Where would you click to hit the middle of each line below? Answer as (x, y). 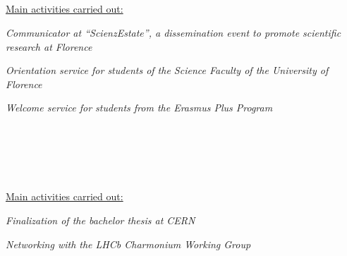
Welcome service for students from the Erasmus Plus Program (139, 108)
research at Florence (49, 46)
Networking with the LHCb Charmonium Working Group (128, 244)
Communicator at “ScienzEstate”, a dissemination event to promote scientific (173, 32)
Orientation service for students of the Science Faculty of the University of (167, 70)
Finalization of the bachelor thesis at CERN (101, 220)
